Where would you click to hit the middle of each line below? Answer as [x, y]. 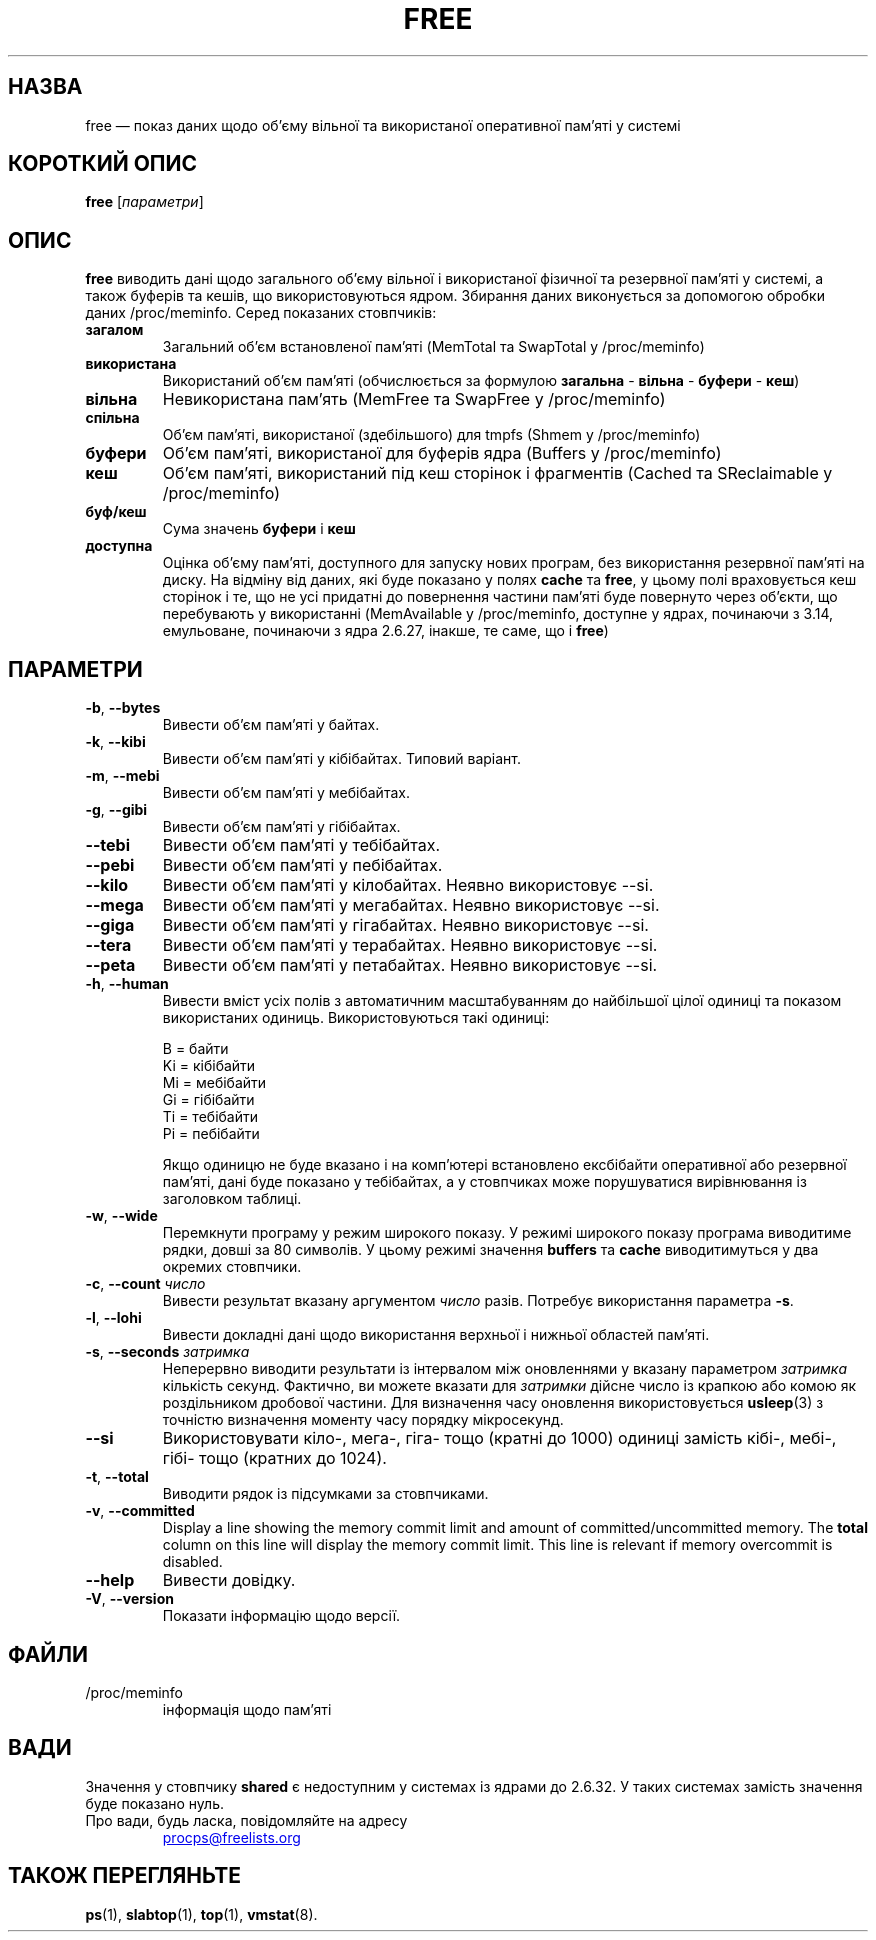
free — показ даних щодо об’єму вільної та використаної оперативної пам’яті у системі [383, 125]
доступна [119, 546]
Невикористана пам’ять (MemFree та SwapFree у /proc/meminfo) [414, 399]
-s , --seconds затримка [167, 1352]
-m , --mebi [122, 776]
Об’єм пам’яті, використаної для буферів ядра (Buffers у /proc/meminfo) [442, 453]
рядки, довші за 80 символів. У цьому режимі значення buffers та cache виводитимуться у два [490, 1250]
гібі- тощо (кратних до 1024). [274, 1458]
